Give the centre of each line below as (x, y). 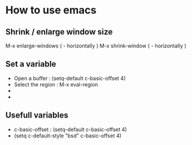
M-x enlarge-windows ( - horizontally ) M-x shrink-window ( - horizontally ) (96, 46)
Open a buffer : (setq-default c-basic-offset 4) (70, 78)
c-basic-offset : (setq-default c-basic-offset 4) (70, 129)
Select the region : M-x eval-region (56, 84)
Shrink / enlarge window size (59, 32)
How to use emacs (51, 10)
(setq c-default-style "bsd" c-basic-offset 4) (68, 136)
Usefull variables (37, 115)
